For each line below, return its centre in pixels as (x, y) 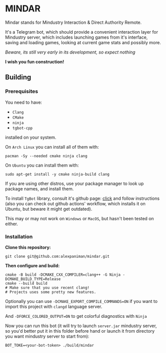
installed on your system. (31, 137)
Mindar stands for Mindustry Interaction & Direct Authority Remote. (74, 22)
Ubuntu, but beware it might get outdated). (49, 209)
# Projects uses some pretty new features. (51, 292)
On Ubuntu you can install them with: (42, 165)
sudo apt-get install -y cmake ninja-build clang (57, 174)
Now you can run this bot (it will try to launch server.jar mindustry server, (81, 326)
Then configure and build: (32, 265)
